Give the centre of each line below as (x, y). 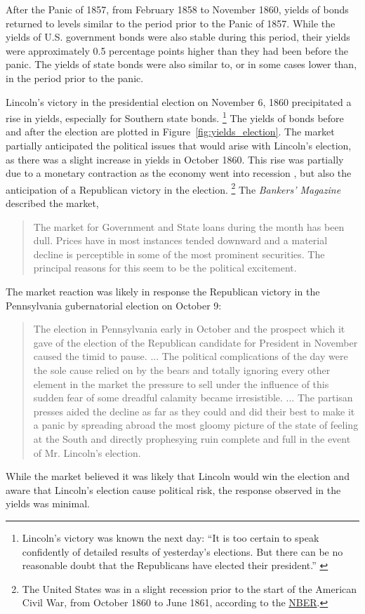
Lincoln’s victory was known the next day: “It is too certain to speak (171, 537)
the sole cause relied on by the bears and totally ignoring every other (182, 369)
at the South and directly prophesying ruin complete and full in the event (192, 438)
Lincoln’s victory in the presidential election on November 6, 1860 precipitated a (179, 101)
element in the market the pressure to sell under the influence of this (181, 383)
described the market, (52, 203)
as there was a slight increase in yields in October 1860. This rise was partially (175, 159)
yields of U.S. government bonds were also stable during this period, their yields (178, 37)
